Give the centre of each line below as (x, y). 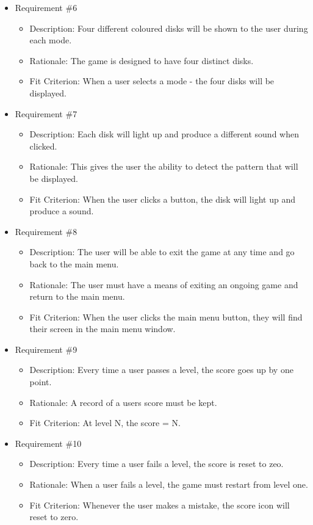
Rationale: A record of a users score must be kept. (123, 402)
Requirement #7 (46, 113)
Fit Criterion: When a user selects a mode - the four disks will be (152, 81)
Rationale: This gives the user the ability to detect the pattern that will (164, 166)
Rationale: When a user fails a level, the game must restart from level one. (169, 484)
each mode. (51, 40)
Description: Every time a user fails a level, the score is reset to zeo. (156, 464)
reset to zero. (54, 517)
